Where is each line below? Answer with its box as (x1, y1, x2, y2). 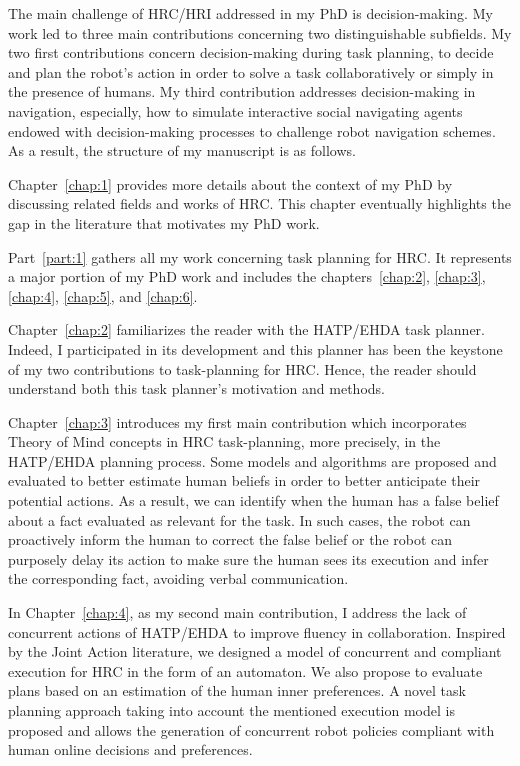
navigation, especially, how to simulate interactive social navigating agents (8, 100, 463, 121)
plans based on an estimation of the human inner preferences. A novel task (8, 680, 466, 701)
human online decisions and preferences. (8, 739, 253, 760)
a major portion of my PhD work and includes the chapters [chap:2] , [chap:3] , (8, 266, 486, 287)
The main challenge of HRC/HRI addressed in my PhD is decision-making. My (8, 3, 493, 23)
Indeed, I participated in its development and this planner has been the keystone (8, 338, 503, 359)
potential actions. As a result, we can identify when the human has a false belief (8, 490, 499, 511)
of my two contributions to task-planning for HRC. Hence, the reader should (8, 358, 477, 379)
